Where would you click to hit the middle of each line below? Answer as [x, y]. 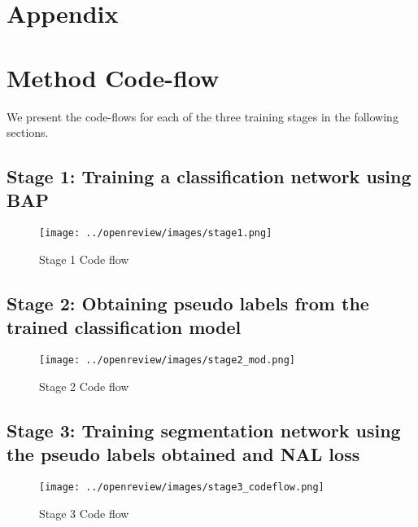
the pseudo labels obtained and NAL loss [183, 454]
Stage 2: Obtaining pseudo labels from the [188, 303]
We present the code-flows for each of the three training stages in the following [202, 116]
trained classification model [124, 327]
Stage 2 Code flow [84, 386]
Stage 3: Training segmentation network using [204, 430]
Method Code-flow [113, 77]
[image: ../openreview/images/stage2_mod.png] [167, 360]
